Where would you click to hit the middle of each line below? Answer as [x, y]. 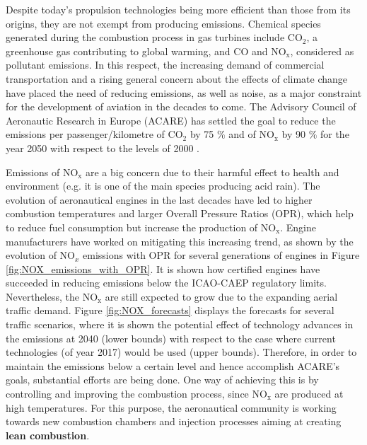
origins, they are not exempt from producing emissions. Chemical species [163, 23]
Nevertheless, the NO [52, 296]
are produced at [309, 394]
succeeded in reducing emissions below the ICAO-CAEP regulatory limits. [166, 283]
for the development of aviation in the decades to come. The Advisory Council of [181, 106]
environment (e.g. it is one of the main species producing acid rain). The [163, 186]
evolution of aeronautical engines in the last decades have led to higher [159, 199]
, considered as [322, 51]
